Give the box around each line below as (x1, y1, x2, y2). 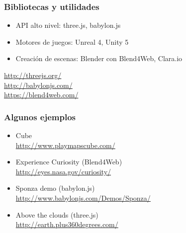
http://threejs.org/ (4, 70, 62, 80)
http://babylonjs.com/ (4, 79, 73, 90)
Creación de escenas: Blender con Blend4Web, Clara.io (15, 53, 183, 64)
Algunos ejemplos (4, 110, 76, 123)
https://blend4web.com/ (4, 89, 79, 100)
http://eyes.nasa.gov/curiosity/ (15, 166, 111, 176)
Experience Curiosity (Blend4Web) (15, 156, 122, 167)
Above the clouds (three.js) (15, 209, 98, 220)
